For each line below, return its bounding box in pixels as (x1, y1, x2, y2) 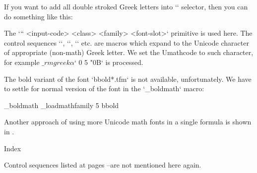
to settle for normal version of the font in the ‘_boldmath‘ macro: (4, 83, 204, 94)
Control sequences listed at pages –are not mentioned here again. (4, 160, 201, 170)
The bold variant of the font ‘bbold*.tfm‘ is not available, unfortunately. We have (4, 73, 252, 84)
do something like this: (4, 11, 73, 21)
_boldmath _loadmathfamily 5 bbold (4, 100, 119, 110)
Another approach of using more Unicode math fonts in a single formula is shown (4, 116, 252, 127)
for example (4, 57, 40, 67)
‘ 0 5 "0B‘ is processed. (74, 57, 143, 67)
